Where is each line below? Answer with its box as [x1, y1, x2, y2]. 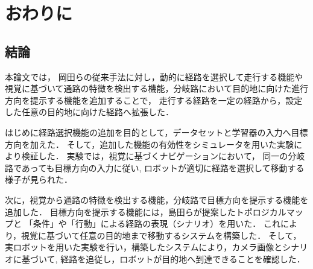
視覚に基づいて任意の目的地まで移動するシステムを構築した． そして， [21, 229, 302, 241]
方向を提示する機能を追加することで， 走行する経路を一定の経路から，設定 [5, 93, 303, 106]
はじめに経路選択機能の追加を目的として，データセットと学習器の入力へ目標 [5, 125, 308, 138]
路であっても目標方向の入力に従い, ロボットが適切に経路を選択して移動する [5, 161, 305, 174]
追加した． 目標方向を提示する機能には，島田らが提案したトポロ [5, 205, 261, 218]
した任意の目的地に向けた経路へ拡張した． [5, 106, 174, 118]
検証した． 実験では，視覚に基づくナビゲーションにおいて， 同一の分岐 [21, 150, 305, 162]
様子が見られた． [5, 173, 72, 186]
